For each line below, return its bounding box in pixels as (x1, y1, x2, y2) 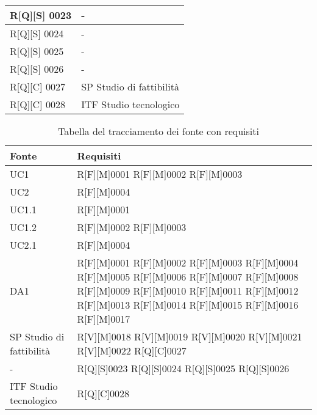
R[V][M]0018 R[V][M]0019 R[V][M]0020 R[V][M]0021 (77, 329, 302, 343)
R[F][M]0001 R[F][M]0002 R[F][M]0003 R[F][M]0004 (77, 255, 299, 270)
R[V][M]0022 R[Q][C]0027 (77, 343, 187, 358)
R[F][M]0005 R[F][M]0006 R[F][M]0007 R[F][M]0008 (77, 270, 299, 284)
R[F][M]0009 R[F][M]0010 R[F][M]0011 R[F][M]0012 (77, 284, 299, 298)
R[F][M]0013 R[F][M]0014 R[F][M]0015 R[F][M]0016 (77, 298, 299, 312)
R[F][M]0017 (77, 312, 130, 326)
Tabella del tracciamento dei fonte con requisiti (58, 124, 259, 138)
